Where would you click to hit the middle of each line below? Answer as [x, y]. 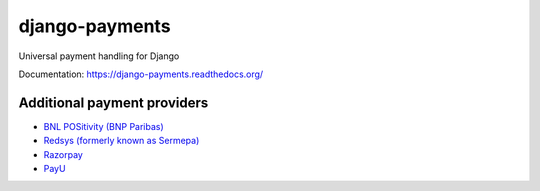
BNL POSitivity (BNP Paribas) [103, 126]
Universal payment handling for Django [99, 56]
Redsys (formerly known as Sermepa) [121, 141]
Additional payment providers [113, 102]
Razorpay [63, 154]
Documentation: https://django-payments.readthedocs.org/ [141, 74]
